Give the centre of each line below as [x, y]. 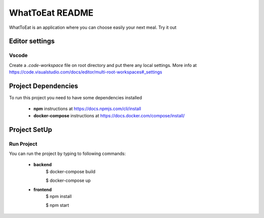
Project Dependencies [44, 86]
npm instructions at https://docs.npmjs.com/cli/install [87, 109]
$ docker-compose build [70, 172]
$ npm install [59, 196]
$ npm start [57, 205]
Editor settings [32, 41]
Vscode [18, 55]
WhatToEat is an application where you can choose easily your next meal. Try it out [93, 27]
